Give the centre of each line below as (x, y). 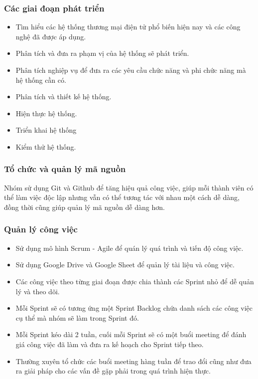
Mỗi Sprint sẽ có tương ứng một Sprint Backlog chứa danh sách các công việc (134, 308)
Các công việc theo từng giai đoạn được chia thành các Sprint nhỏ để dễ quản (135, 281)
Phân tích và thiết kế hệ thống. (64, 96)
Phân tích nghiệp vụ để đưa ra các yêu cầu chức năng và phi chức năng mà (131, 70)
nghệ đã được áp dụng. (51, 36)
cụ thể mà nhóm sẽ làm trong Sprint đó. (77, 317)
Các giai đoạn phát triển (54, 8)
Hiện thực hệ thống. (46, 113)
